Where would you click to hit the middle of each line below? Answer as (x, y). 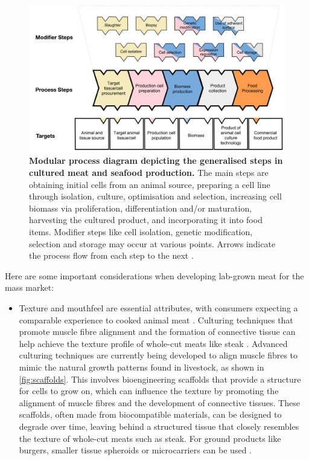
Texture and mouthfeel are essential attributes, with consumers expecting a (158, 308)
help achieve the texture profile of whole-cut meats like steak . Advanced (153, 343)
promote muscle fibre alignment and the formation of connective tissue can (157, 332)
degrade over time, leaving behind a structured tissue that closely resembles (159, 426)
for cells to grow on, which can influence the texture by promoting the (149, 391)
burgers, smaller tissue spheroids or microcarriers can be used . (135, 450)
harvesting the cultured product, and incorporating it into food (146, 220)
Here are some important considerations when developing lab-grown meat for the (154, 275)
